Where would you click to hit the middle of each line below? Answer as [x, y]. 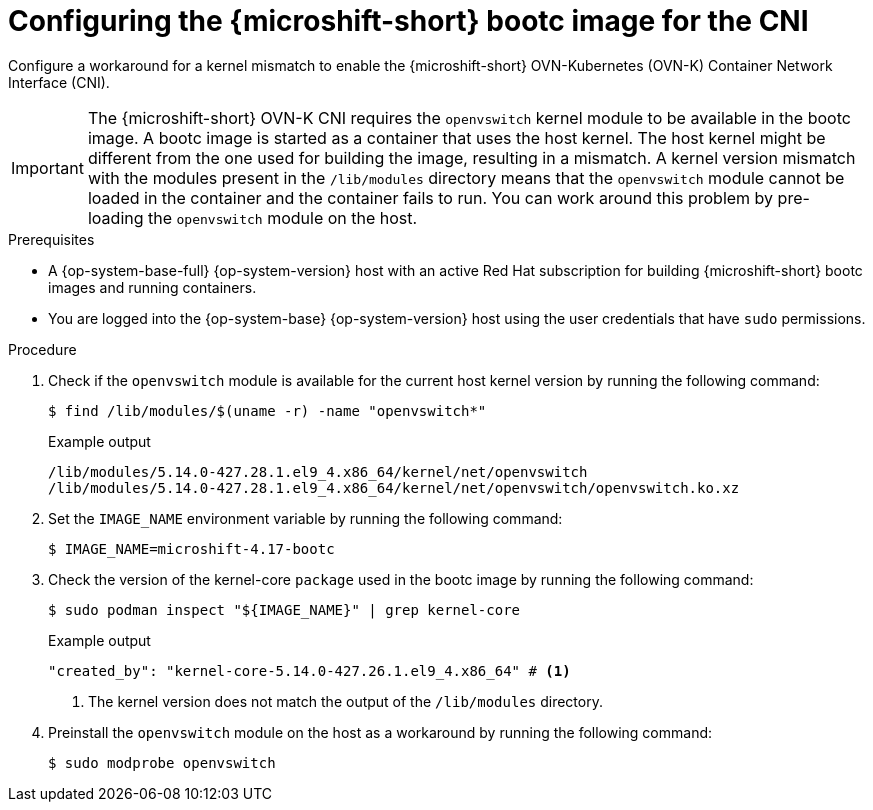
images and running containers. [152, 287]
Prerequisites [51, 239]
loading [115, 217]
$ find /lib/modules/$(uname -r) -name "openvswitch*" [267, 410]
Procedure [42, 349]
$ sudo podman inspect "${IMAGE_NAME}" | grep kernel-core [284, 609]
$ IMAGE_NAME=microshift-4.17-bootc [191, 548]
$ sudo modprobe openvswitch [162, 762]
